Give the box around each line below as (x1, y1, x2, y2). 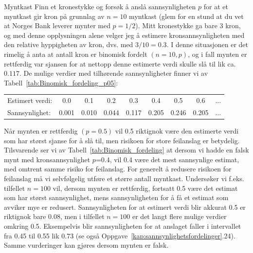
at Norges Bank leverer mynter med (4, 20, 110, 31)
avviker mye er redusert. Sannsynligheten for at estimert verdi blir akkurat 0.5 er (4, 202, 246, 212)
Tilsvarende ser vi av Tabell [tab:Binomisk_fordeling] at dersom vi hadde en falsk (4, 145, 249, 155)
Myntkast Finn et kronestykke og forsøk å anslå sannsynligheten (4, 1, 196, 11)
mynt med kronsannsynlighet (4, 154, 90, 164)
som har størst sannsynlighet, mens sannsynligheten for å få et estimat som (4, 192, 229, 202)
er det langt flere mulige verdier (132, 211, 227, 221)
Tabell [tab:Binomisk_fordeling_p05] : (4, 77, 118, 87)
